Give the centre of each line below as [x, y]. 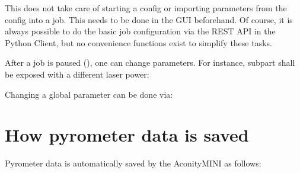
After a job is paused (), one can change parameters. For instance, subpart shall [150, 63]
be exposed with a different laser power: [77, 74]
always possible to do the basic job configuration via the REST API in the [140, 31]
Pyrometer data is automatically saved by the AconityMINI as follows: [133, 163]
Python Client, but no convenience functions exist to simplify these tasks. [138, 42]
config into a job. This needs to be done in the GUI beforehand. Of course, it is [149, 19]
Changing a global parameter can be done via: [89, 94]
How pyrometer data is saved [127, 135]
